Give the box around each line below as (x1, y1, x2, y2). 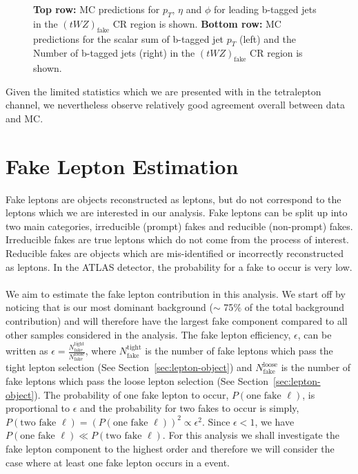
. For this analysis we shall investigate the (162, 428, 339, 442)
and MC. (6, 111, 43, 125)
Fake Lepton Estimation (6, 151, 239, 180)
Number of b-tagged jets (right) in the (33, 46, 195, 60)
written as (6, 343, 48, 358)
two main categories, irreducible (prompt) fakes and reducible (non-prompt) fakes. (6, 218, 353, 233)
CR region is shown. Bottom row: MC (112, 16, 281, 30)
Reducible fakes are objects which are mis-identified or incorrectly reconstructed (6, 246, 344, 260)
